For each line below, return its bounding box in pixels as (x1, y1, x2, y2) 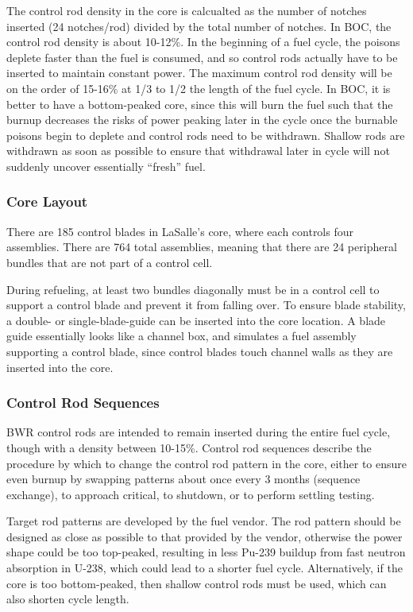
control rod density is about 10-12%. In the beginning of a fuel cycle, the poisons (6, 33, 400, 50)
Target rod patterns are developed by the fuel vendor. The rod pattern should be (6, 513, 401, 529)
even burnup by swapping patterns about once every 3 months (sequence (6, 471, 361, 487)
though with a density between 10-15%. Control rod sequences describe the (6, 439, 372, 455)
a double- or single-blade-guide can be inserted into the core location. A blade (6, 312, 386, 328)
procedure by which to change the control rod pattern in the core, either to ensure (6, 455, 407, 471)
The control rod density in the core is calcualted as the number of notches (6, 2, 367, 18)
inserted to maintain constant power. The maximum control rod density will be (6, 64, 392, 81)
